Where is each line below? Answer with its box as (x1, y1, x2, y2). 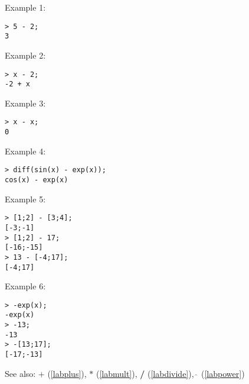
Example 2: (5, 49, 46, 61)
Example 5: (5, 192, 46, 205)
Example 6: (5, 280, 46, 292)
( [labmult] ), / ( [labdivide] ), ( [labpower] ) (96, 367, 245, 379)
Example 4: (5, 144, 46, 157)
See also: (5, 367, 36, 379)
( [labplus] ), (47, 367, 87, 379)
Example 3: (5, 96, 46, 109)
